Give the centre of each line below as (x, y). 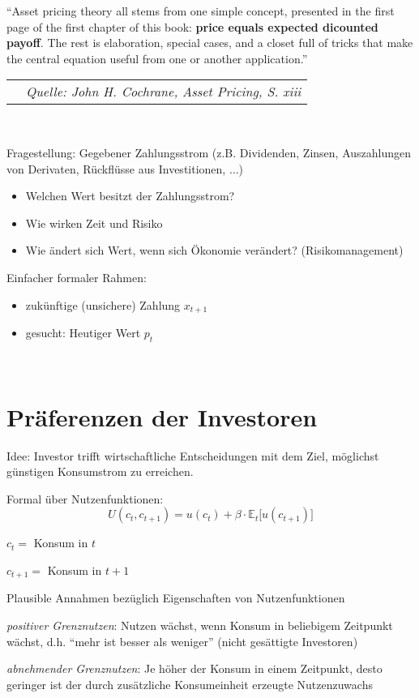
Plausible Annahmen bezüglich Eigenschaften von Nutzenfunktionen (176, 598)
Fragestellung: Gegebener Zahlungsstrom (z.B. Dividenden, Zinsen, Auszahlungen (209, 152)
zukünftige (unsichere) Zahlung (103, 304)
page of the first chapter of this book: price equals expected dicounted (192, 26)
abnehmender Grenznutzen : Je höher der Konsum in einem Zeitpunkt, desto (195, 668)
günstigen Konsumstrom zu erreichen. (100, 471)
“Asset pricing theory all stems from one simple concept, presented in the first (201, 11)
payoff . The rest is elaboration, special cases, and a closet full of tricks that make (210, 43)
